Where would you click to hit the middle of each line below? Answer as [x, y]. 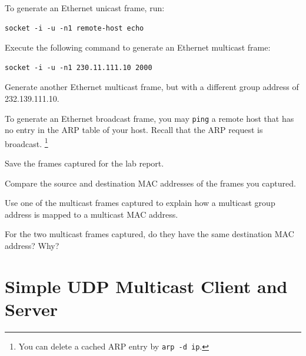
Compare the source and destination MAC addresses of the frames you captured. [150, 183]
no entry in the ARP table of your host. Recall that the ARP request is [134, 130]
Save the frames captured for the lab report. [84, 163]
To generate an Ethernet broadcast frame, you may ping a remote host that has [149, 118]
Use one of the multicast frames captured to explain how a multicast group [140, 203]
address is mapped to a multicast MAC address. [92, 214]
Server [31, 309]
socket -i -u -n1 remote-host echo [74, 28]
